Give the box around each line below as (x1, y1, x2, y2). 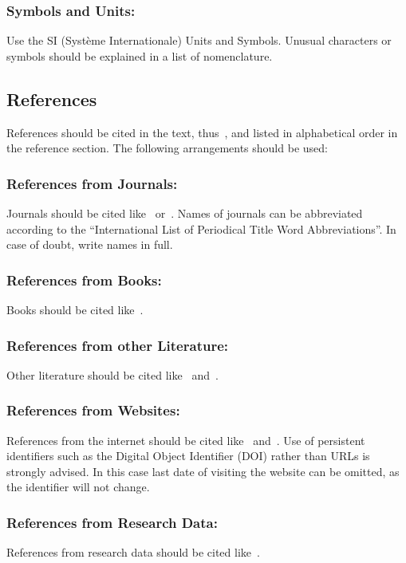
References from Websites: (6, 400, 180, 420)
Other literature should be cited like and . (6, 366, 219, 383)
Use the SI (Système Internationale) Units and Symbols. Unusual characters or (6, 32, 392, 49)
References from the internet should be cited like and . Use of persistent (6, 431, 365, 448)
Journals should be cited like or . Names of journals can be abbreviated (6, 205, 363, 222)
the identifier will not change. (6, 478, 150, 495)
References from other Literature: (6, 335, 228, 355)
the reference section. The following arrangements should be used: (6, 140, 328, 156)
